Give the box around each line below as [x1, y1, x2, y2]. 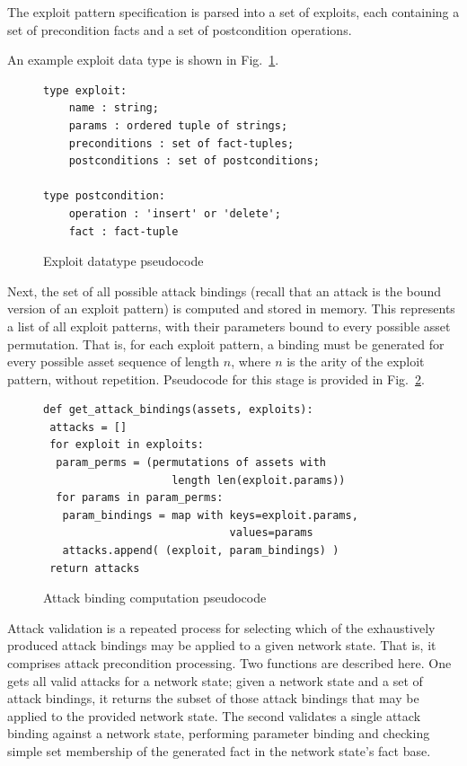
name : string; [68, 101, 159, 115]
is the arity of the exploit [286, 352, 425, 371]
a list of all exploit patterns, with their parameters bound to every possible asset [7, 316, 451, 335]
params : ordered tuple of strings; [68, 119, 288, 132]
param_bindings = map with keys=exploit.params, [62, 508, 358, 522]
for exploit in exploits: [49, 438, 204, 452]
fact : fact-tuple [68, 225, 179, 238]
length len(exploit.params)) [172, 473, 346, 487]
